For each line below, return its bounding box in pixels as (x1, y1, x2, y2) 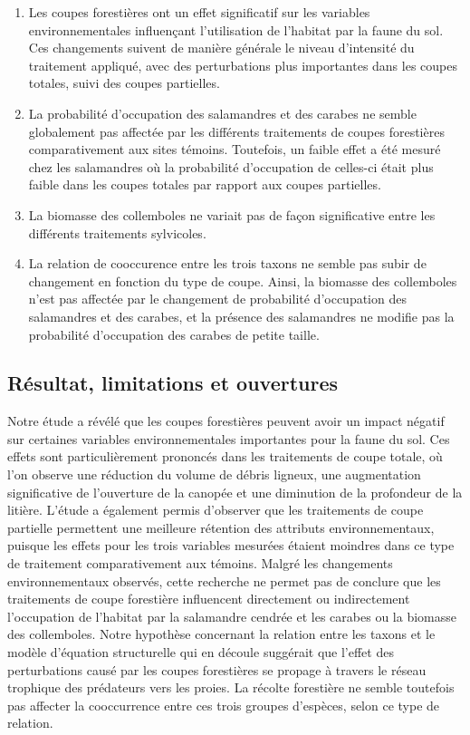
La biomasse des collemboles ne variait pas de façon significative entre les (28, 205, 436, 224)
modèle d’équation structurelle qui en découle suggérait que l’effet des (7, 643, 394, 662)
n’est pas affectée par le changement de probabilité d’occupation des (28, 289, 407, 308)
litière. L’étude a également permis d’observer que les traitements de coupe (7, 500, 424, 519)
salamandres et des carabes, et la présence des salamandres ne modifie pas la (28, 306, 455, 325)
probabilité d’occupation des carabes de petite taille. (28, 324, 320, 343)
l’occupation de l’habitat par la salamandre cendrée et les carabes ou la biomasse (7, 606, 456, 625)
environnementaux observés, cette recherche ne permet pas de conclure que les (7, 571, 441, 590)
